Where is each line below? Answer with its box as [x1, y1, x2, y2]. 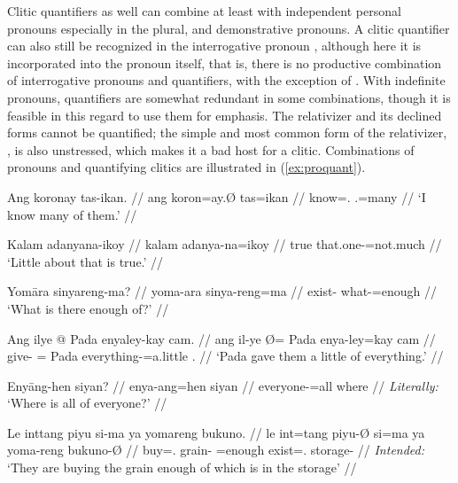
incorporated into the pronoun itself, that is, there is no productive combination [7, 53, 442, 72]
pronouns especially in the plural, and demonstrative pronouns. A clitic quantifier [7, 19, 450, 37]
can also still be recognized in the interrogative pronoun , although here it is [7, 36, 422, 55]
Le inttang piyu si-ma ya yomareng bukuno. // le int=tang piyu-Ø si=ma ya [7, 423, 425, 441]
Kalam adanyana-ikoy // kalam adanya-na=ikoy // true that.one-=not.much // [7, 235, 442, 253]
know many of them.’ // [7, 205, 137, 223]
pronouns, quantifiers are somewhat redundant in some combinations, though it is [7, 88, 451, 106]
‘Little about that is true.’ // [7, 252, 164, 270]
